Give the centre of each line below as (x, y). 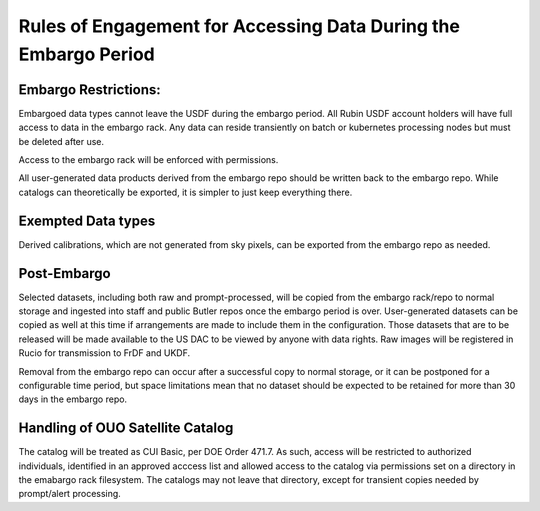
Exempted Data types (87, 220)
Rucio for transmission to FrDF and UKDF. (104, 353)
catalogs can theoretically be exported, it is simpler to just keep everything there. (185, 192)
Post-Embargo (64, 273)
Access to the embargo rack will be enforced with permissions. (148, 160)
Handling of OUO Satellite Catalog (126, 428)
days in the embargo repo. (73, 399)
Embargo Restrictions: (90, 89)
